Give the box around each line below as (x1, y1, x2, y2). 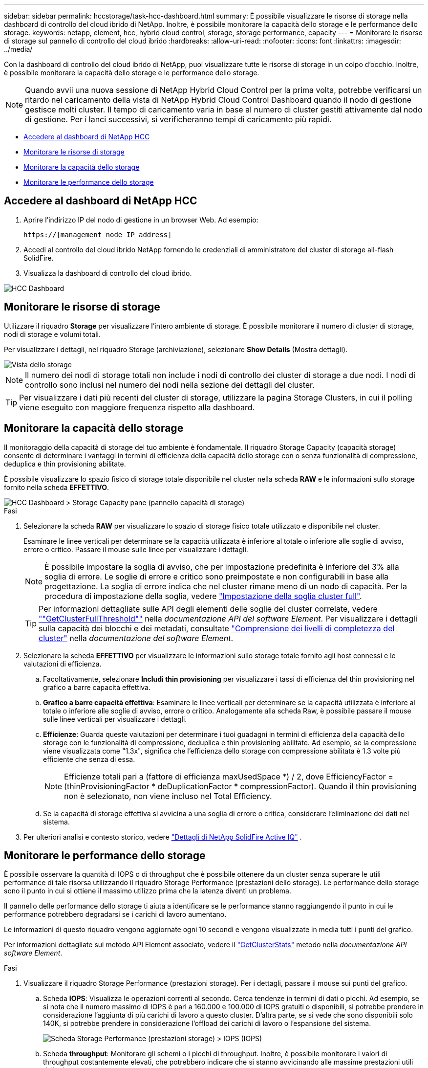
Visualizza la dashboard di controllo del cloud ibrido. (23, 268, 192, 277)
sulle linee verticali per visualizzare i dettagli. (43, 714, 187, 723)
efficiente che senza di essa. (43, 755, 135, 763)
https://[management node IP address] (23, 230, 172, 239)
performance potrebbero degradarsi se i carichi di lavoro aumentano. (4, 910, 227, 919)
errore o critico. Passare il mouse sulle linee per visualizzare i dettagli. (23, 545, 248, 554)
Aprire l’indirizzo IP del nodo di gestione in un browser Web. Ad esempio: (23, 215, 258, 224)
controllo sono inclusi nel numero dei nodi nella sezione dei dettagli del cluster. (25, 379, 315, 390)
